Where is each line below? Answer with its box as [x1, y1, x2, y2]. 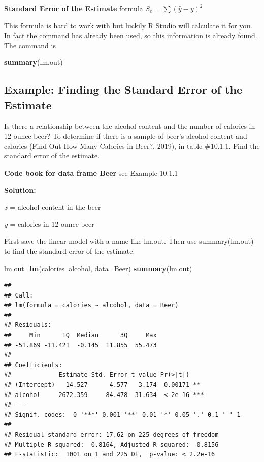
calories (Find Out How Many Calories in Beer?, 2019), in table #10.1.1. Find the [4, 140, 260, 151]
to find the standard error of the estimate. [4, 245, 135, 256]
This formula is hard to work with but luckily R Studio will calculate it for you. [4, 20, 252, 30]
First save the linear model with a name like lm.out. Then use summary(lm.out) [4, 236, 254, 246]
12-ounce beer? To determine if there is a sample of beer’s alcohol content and [4, 130, 247, 141]
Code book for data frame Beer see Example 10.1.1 [4, 167, 178, 178]
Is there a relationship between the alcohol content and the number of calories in [4, 120, 255, 131]
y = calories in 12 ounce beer [4, 218, 94, 229]
